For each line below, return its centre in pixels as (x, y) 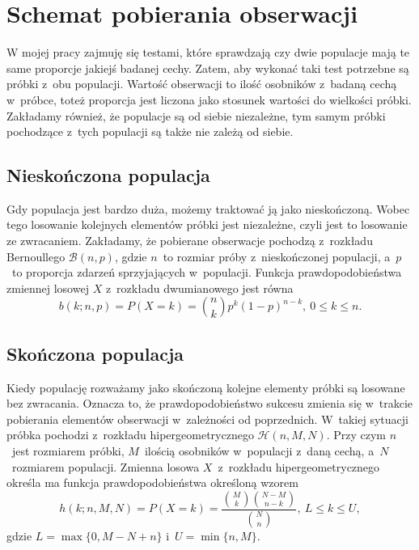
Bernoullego (36, 256)
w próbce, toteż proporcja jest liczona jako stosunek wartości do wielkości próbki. (209, 99)
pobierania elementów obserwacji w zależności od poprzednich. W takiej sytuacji (207, 419)
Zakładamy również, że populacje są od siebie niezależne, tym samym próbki (196, 115)
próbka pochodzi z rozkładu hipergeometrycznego (130, 435)
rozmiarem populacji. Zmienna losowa (106, 466)
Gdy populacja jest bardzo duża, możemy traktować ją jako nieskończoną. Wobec (208, 208)
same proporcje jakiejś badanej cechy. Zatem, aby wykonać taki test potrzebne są (208, 68)
